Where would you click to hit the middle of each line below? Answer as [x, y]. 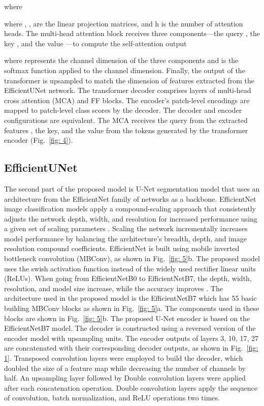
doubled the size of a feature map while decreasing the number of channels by [125, 368]
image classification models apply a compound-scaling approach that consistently [130, 209]
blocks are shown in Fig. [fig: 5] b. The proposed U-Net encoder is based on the [127, 318]
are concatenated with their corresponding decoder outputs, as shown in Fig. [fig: [131, 348]
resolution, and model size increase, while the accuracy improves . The [113, 288]
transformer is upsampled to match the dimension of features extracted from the [129, 80]
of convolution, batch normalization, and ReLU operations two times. [112, 398]
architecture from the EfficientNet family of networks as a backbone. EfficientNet [130, 198]
